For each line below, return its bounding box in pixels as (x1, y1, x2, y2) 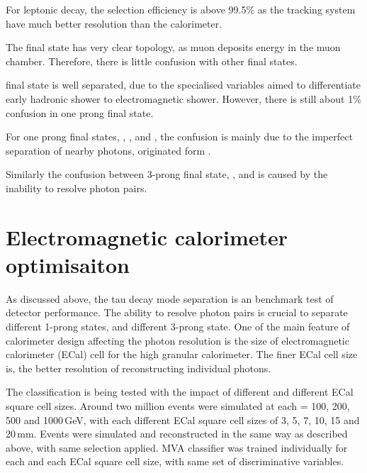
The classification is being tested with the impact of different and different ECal (6, 384, 354, 399)
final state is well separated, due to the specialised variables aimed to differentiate (6, 77, 361, 92)
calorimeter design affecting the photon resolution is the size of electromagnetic (6, 333, 349, 347)
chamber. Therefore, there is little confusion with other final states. (6, 53, 298, 68)
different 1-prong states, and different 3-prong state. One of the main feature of (6, 319, 350, 334)
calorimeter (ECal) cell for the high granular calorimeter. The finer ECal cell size (6, 347, 358, 362)
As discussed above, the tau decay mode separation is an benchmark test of (6, 291, 334, 306)
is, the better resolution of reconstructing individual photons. (6, 360, 271, 375)
